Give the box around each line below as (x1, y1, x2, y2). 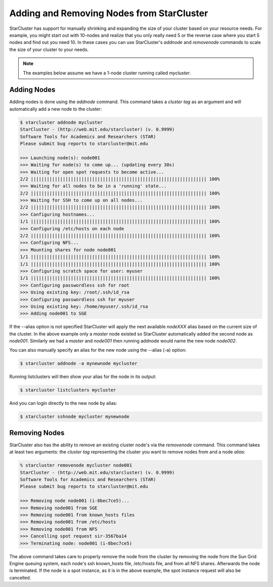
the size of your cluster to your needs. (9, 46, 89, 53)
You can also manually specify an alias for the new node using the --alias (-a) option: (9, 347, 187, 353)
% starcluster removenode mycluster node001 (20, 463, 132, 468)
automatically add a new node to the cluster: (9, 106, 102, 112)
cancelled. (9, 574, 31, 580)
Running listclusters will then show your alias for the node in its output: (9, 373, 157, 380)
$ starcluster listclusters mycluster (20, 387, 116, 393)
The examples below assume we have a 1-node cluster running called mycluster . (23, 70, 191, 76)
